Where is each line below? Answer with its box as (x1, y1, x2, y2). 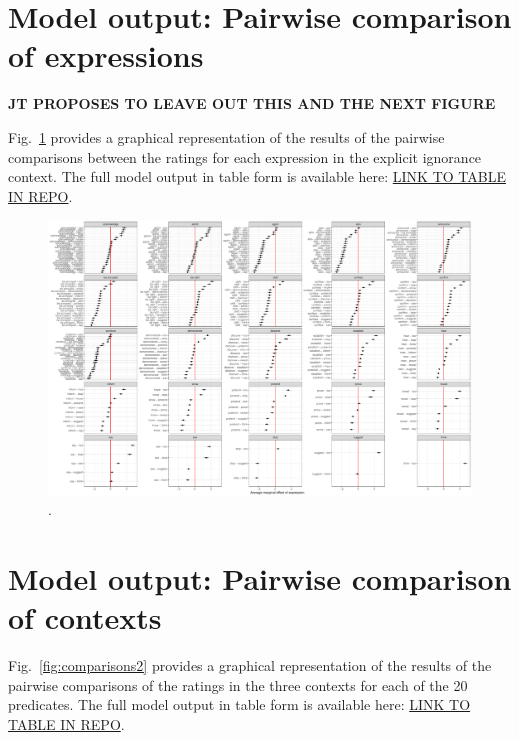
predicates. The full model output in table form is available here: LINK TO (8, 694, 471, 715)
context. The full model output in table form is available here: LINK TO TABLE (8, 166, 506, 187)
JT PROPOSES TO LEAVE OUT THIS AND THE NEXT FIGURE (8, 93, 496, 114)
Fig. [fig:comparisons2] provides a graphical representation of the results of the (8, 655, 492, 676)
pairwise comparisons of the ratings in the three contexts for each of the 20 (8, 674, 468, 695)
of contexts (8, 597, 162, 638)
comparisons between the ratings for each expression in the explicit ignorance (8, 146, 482, 167)
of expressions (8, 35, 204, 76)
